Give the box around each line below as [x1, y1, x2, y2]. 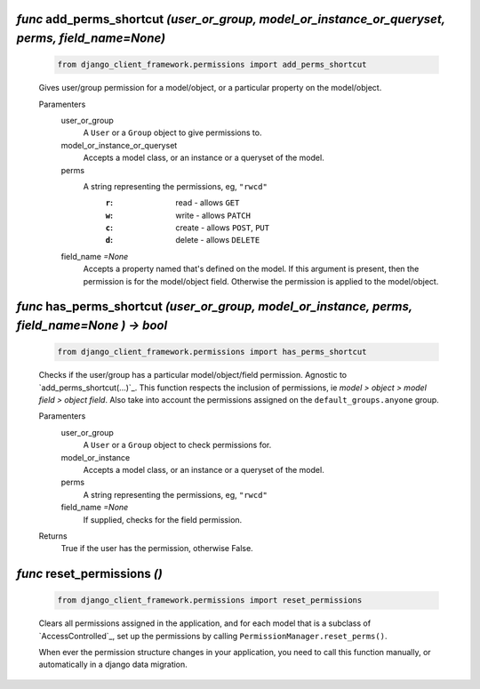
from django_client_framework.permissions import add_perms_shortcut [57, 60, 367, 70]
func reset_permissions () [16, 566, 164, 581]
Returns [38, 530, 68, 541]
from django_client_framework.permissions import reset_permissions [57, 596, 363, 605]
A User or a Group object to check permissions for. [83, 440, 272, 451]
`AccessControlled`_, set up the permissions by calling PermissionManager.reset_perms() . [38, 630, 388, 641]
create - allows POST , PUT [175, 222, 270, 233]
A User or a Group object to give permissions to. [83, 127, 262, 138]
